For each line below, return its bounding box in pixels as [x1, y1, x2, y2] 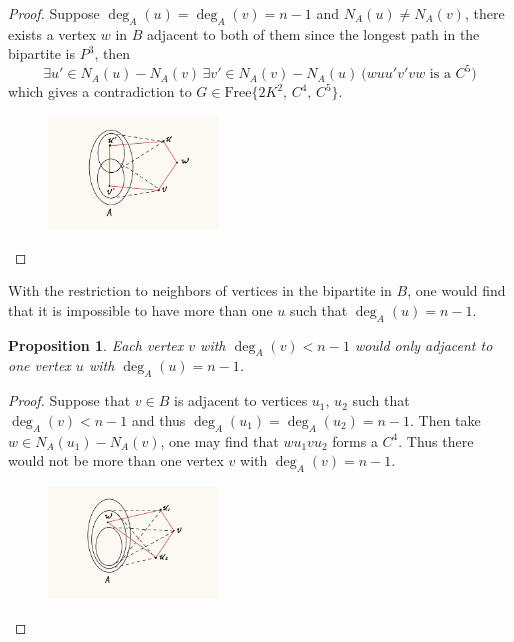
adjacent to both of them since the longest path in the [147, 23, 480, 44]
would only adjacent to [354, 334, 493, 355]
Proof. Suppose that [8, 390, 131, 411]
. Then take [410, 409, 481, 430]
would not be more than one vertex [8, 450, 224, 471]
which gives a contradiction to [8, 81, 192, 102]
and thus [132, 409, 186, 430]
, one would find [407, 280, 506, 301]
